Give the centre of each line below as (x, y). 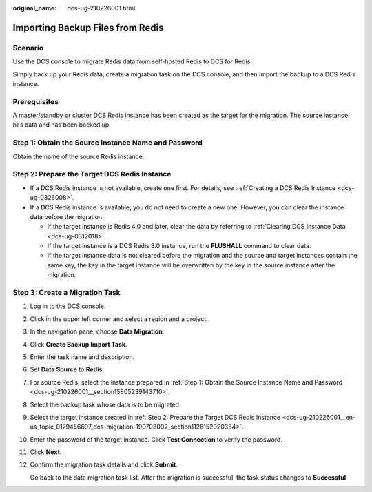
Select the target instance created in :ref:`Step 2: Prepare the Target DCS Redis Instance (155, 417)
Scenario (28, 48)
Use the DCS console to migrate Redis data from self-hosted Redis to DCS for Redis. (133, 61)
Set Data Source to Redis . (67, 369)
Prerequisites (35, 101)
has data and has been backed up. (62, 125)
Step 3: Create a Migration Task (66, 293)
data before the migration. (67, 216)
